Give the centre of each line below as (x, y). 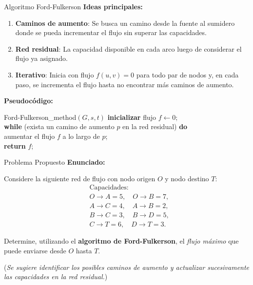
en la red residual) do (155, 126)
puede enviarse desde (35, 251)
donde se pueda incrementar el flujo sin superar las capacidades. (111, 32)
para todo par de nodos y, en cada (187, 74)
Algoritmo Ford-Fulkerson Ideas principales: (73, 6)
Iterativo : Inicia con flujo (55, 74)
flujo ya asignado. (41, 58)
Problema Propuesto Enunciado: (55, 162)
